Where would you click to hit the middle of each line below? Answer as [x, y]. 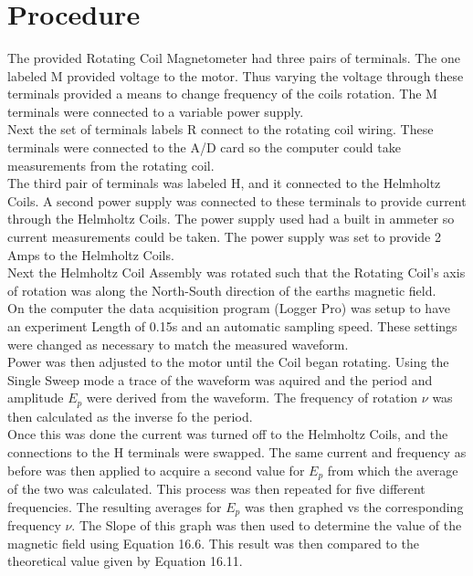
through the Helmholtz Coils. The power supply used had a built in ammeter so [231, 219]
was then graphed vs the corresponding [354, 506]
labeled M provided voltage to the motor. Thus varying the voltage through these [236, 75]
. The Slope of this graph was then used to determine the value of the [267, 525]
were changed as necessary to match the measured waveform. [178, 344]
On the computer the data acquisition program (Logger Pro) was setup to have [229, 308]
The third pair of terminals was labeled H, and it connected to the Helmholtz [224, 183]
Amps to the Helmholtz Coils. [91, 254]
